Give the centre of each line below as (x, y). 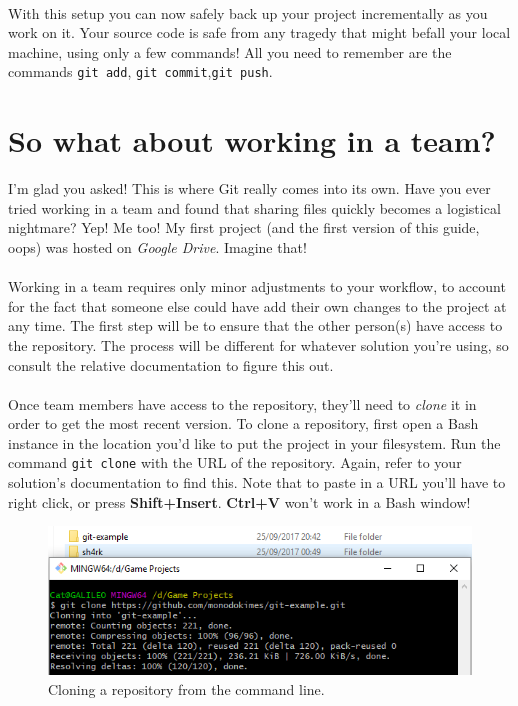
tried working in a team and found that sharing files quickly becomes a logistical (254, 207)
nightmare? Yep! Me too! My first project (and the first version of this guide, (244, 227)
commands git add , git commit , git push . (140, 71)
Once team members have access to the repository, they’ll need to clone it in (242, 403)
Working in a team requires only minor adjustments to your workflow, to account (257, 286)
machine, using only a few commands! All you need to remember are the (230, 51)
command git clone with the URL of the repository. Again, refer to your (235, 462)
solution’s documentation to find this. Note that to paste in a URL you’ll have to (257, 482)
